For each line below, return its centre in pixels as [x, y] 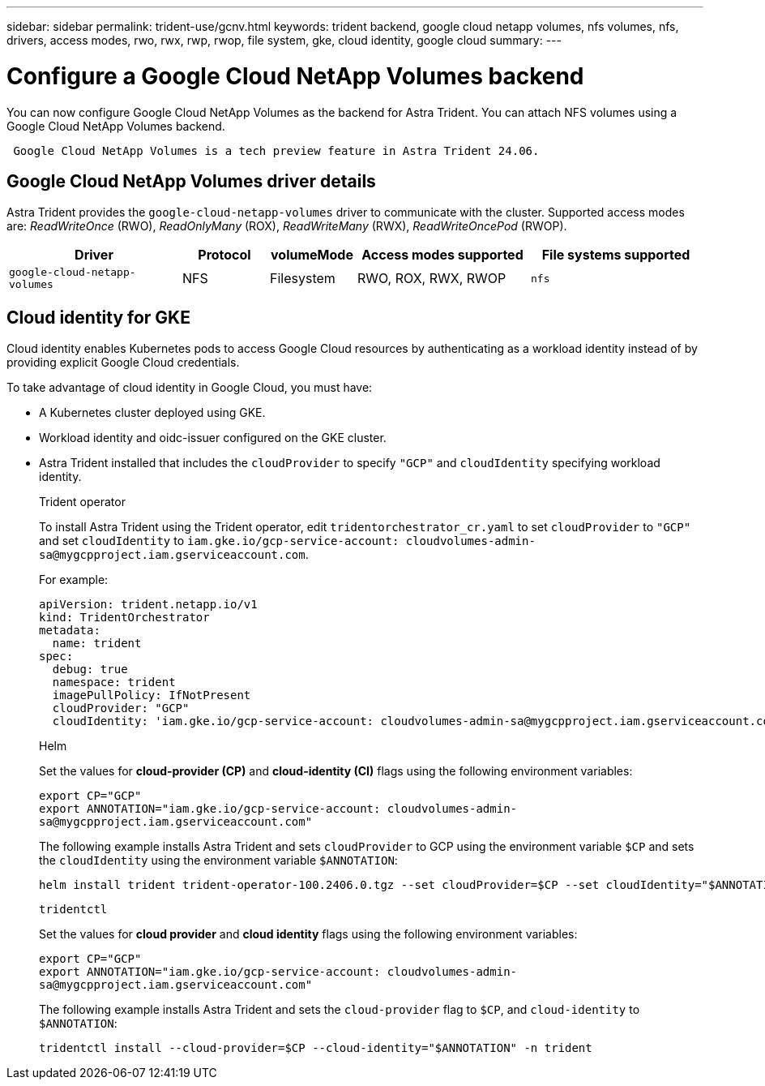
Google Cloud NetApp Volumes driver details [191, 181]
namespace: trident [114, 683]
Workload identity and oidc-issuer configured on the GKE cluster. [213, 438]
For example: [74, 580]
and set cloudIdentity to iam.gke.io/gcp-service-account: [219, 541]
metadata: [70, 631]
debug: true [90, 670]
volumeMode [312, 255]
